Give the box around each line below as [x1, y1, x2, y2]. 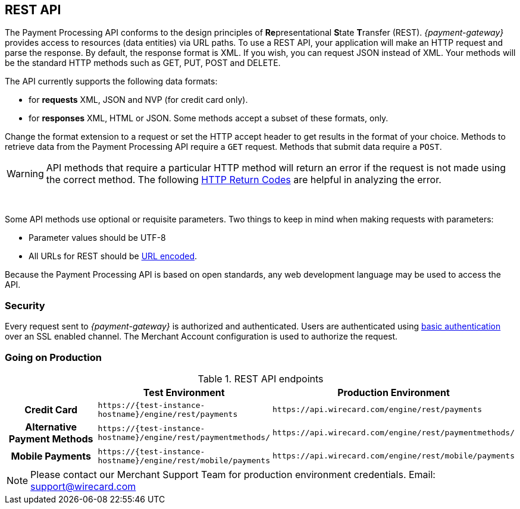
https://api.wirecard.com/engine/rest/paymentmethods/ [272, 428, 515, 438]
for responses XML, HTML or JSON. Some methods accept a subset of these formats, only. [29, 113, 389, 124]
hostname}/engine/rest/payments [98, 409, 238, 419]
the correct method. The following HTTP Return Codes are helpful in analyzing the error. [46, 174, 441, 186]
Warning [7, 168, 44, 180]
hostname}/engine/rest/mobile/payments [98, 455, 270, 465]
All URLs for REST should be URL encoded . [29, 251, 198, 262]
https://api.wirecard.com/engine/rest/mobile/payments [272, 451, 515, 461]
